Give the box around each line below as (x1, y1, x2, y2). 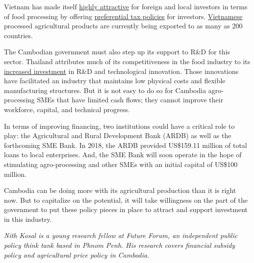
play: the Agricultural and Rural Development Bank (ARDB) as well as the (4, 130, 231, 141)
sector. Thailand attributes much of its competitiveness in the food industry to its (4, 56, 251, 66)
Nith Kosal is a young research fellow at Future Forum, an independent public (4, 230, 238, 240)
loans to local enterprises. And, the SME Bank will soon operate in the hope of (4, 149, 242, 160)
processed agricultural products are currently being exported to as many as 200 (4, 21, 243, 31)
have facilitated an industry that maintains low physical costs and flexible (4, 75, 226, 86)
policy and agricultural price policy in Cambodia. (4, 249, 150, 260)
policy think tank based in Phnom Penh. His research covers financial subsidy (4, 240, 235, 250)
